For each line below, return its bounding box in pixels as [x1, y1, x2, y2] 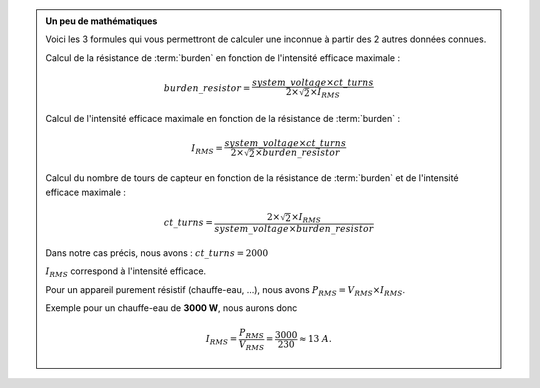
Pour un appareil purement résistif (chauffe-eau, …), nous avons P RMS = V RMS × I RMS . [45, 283, 405, 298]
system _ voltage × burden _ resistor [214, 223, 374, 235]
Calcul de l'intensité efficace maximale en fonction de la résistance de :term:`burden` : [45, 112, 400, 124]
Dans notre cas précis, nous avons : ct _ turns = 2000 [45, 246, 269, 259]
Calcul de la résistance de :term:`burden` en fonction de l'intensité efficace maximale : [45, 51, 400, 64]
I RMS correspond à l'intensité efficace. [45, 265, 207, 279]
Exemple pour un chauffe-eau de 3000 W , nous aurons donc [45, 301, 298, 314]
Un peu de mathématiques [45, 15, 158, 27]
